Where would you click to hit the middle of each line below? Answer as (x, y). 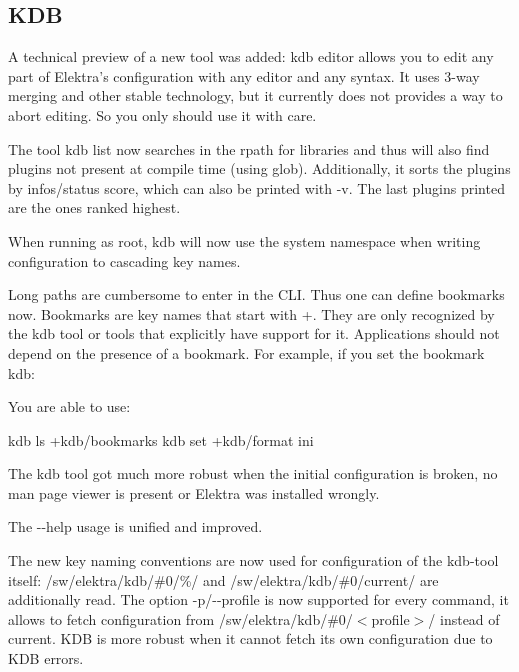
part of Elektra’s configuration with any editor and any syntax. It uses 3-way (244, 75)
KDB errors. (46, 658)
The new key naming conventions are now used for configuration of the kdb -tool (253, 560)
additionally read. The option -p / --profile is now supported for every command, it (258, 599)
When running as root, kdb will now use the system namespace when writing (244, 240)
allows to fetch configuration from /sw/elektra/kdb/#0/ (180, 618)
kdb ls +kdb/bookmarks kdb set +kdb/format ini (161, 439)
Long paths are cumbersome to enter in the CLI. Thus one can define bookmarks (256, 294)
